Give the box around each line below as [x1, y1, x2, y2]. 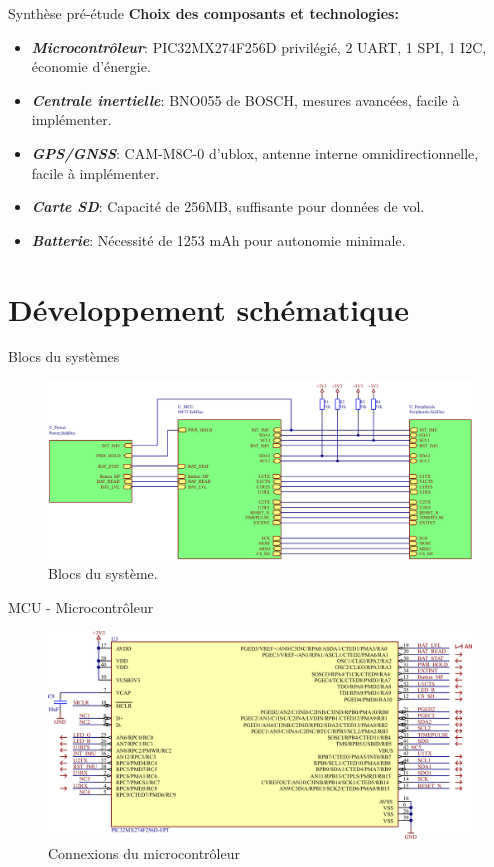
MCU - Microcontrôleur [8, 596, 154, 617]
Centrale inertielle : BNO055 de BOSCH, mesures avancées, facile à [31, 89, 460, 110]
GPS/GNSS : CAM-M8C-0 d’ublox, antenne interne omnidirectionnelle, [31, 142, 479, 163]
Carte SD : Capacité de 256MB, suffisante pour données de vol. [31, 196, 425, 217]
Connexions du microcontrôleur [48, 842, 240, 863]
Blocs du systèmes [8, 346, 120, 367]
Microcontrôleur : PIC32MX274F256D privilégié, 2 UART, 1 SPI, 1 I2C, [31, 36, 487, 57]
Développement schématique [8, 288, 409, 329]
